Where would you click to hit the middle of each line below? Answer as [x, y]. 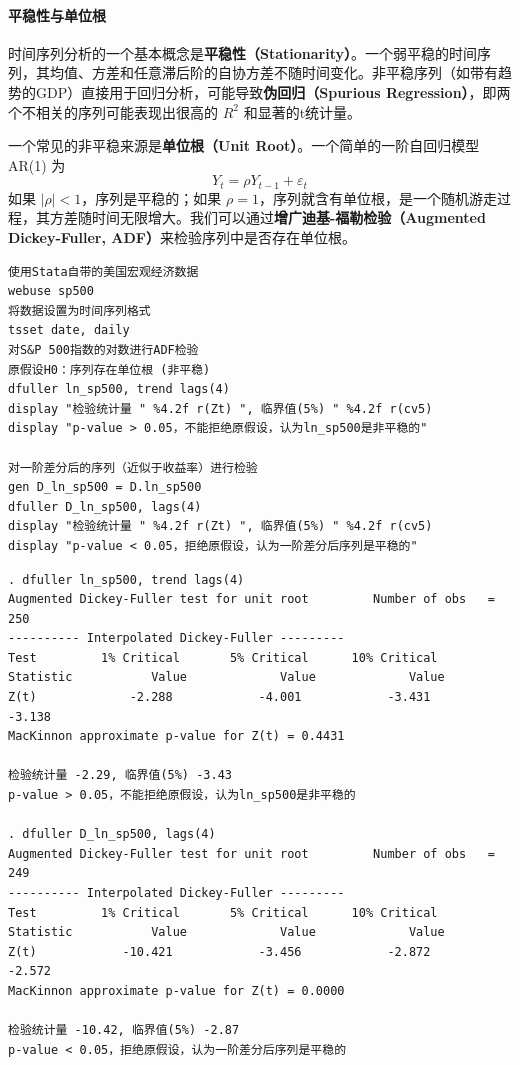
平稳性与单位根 [57, 14]
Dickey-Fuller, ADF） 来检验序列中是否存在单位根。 [182, 237]
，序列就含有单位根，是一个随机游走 [377, 197]
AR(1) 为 [37, 164]
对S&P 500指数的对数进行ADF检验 [103, 349]
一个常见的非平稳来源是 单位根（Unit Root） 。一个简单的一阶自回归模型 [244, 145]
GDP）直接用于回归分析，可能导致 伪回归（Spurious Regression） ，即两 [273, 91]
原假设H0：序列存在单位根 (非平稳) [109, 369]
